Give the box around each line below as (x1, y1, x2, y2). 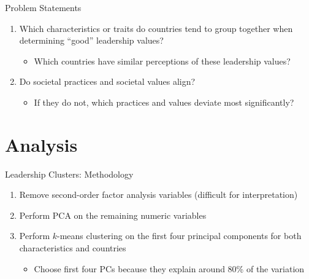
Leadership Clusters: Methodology (5, 167, 134, 180)
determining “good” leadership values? (19, 34, 164, 47)
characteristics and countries (19, 242, 126, 254)
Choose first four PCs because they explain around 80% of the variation (34, 262, 305, 275)
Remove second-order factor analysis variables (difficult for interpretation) (19, 188, 298, 201)
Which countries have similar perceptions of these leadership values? (34, 54, 291, 67)
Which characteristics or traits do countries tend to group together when (19, 22, 293, 34)
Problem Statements (5, 1, 82, 14)
